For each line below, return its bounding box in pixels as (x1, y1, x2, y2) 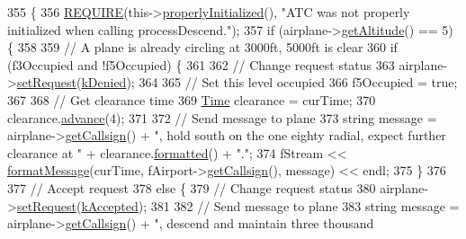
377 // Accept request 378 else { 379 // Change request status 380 (7, 178, 376, 197)
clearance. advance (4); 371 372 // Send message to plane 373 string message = (7, 108, 437, 127)
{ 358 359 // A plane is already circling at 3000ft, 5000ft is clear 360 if (7, 38, 398, 57)
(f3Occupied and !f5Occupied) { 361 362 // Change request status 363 (7, 55, 395, 74)
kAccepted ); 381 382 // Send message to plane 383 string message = (81, 196, 460, 215)
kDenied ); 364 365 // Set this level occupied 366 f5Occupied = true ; (81, 73, 458, 92)
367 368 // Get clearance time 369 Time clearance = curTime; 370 (7, 90, 376, 109)
